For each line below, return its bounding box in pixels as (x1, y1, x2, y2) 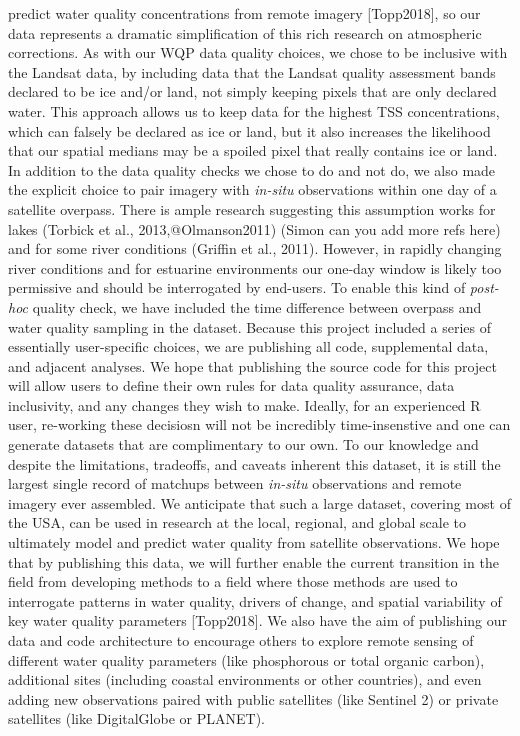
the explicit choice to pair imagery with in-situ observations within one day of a (8, 179, 497, 200)
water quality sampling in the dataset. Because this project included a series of (8, 316, 491, 337)
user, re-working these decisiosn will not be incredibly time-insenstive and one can (8, 414, 511, 435)
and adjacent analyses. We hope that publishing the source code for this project (8, 355, 497, 376)
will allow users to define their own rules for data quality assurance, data (8, 375, 455, 396)
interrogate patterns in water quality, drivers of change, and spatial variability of (8, 590, 502, 611)
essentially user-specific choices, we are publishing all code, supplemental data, (8, 336, 489, 357)
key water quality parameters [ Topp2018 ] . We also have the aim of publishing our (8, 610, 507, 631)
